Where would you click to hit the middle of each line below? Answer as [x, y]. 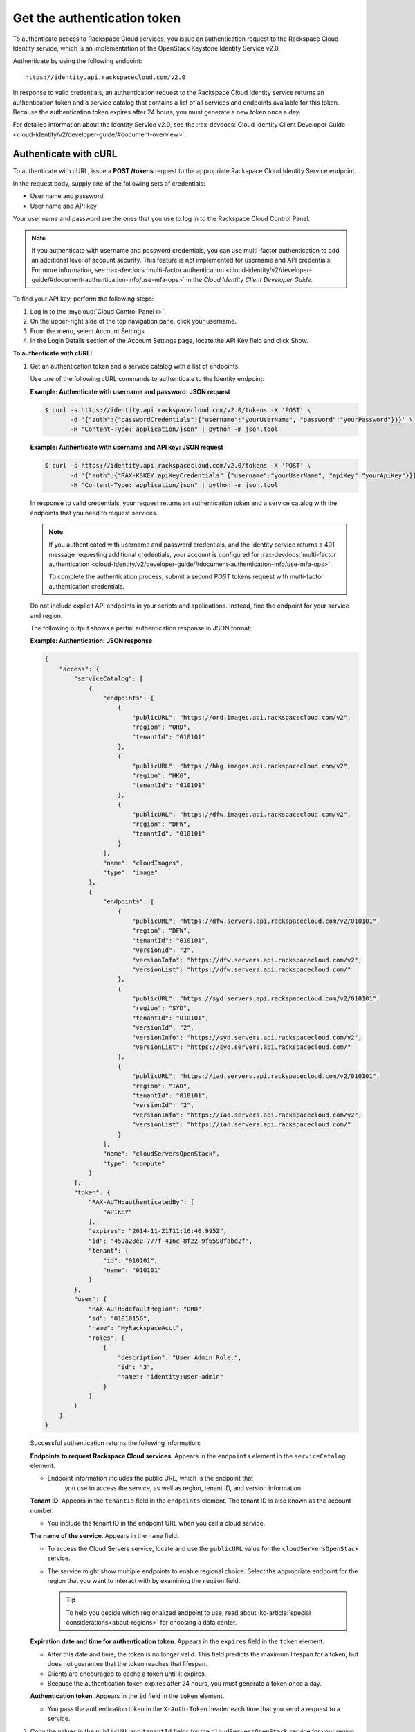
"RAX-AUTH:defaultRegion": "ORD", [147, 1309]
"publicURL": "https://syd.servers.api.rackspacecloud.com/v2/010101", [256, 999]
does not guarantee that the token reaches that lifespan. [127, 1664]
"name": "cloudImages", [143, 863]
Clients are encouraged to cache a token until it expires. [127, 1674]
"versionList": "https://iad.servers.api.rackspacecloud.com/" [241, 1125]
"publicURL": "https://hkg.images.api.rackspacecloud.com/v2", [241, 766]
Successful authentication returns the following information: [115, 1443]
